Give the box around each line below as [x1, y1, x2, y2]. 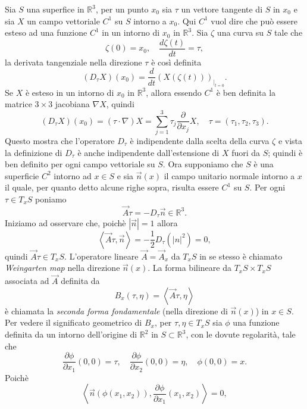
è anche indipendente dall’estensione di [77, 146, 220, 158]
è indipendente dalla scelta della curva [130, 134, 270, 146]
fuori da [231, 146, 261, 158]
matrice [5, 98, 32, 110]
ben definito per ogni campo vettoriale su [5, 158, 155, 170]
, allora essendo [146, 86, 202, 98]
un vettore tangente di [181, 3, 263, 15]
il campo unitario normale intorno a [164, 169, 295, 182]
